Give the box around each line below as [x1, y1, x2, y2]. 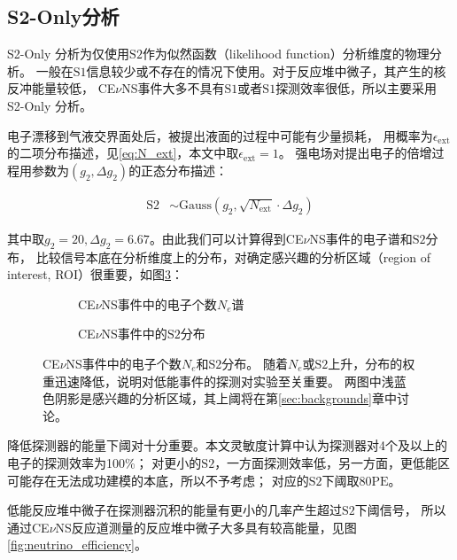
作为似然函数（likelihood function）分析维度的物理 [142, 44, 430, 63]
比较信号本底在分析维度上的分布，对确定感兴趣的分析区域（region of [35, 247, 430, 266]
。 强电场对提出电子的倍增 [278, 144, 432, 162]
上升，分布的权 [328, 354, 415, 372]
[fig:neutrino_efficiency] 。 [7, 535, 147, 554]
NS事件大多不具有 [121, 79, 225, 97]
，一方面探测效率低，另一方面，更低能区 [214, 453, 451, 471]
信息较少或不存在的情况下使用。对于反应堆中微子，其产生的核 [86, 61, 446, 80]
